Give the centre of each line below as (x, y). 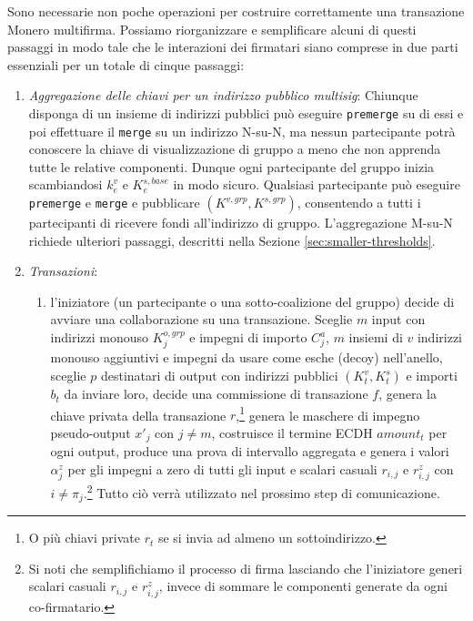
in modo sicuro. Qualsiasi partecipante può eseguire (317, 184)
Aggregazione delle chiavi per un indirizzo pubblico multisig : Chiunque (223, 95)
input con (398, 319)
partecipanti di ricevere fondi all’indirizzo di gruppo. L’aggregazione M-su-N (241, 223)
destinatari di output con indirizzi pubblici (219, 376)
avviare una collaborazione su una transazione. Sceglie (201, 319)
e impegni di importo (248, 337)
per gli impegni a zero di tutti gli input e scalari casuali (222, 468)
